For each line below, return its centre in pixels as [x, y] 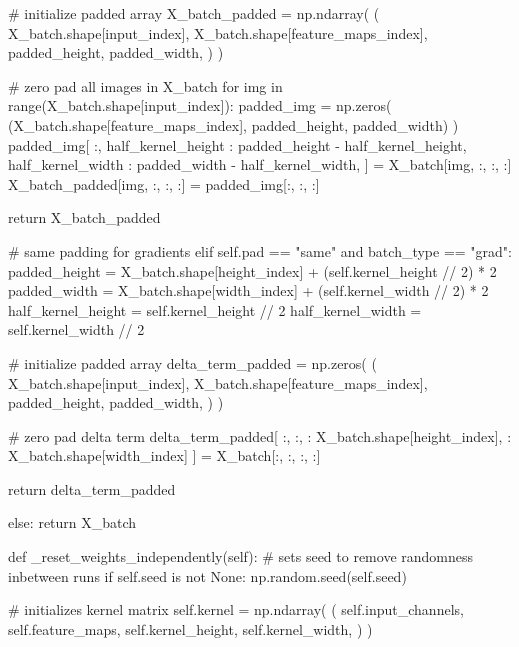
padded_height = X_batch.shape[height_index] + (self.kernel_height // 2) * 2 [252, 270]
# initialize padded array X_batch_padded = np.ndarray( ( [194, 13]
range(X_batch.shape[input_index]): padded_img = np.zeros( [200, 105]
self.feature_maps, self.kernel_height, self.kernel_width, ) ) [190, 628]
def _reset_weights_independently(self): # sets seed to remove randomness [241, 556]
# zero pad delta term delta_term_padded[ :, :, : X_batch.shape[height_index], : [260, 435]
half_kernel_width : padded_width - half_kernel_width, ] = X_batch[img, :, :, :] [260, 164]
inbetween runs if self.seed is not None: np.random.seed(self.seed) [207, 575]
